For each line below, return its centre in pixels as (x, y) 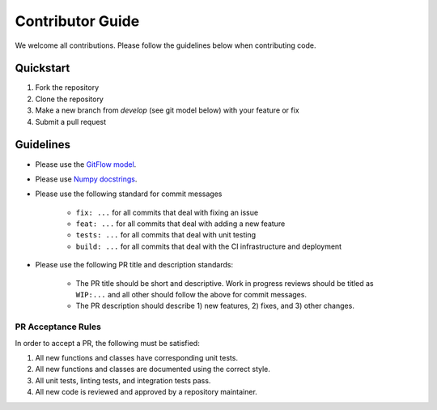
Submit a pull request (71, 122)
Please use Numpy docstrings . (86, 179)
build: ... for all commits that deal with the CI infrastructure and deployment (209, 246)
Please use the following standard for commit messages (129, 194)
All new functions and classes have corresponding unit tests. (137, 357)
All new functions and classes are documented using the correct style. (153, 369)
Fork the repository (67, 88)
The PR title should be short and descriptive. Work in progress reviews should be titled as (225, 283)
